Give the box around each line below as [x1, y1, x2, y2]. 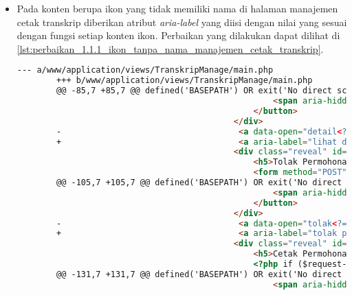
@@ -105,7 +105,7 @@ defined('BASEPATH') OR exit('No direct [56, 178, 342, 187]
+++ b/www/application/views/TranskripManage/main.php [56, 75, 313, 86]
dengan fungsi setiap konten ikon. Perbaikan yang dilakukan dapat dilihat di [16, 28, 340, 43]
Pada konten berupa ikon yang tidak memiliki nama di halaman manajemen [16, 1, 338, 15]
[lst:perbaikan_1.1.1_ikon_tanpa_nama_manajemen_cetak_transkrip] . [16, 41, 324, 56]
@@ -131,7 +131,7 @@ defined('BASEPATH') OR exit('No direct [56, 269, 342, 279]
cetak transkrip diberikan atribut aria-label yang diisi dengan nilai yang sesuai [16, 14, 347, 29]
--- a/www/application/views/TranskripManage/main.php [16, 65, 274, 75]
